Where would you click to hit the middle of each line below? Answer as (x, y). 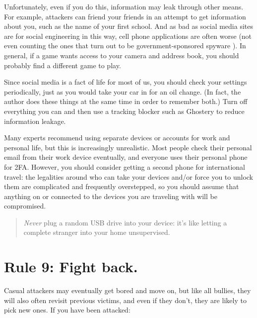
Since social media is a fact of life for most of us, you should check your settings (126, 82)
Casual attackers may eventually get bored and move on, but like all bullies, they (128, 290)
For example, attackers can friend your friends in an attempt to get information (125, 16)
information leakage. (35, 121)
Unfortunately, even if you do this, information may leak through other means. (124, 6)
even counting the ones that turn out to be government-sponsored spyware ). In (125, 46)
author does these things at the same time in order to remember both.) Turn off (126, 101)
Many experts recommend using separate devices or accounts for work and (117, 138)
